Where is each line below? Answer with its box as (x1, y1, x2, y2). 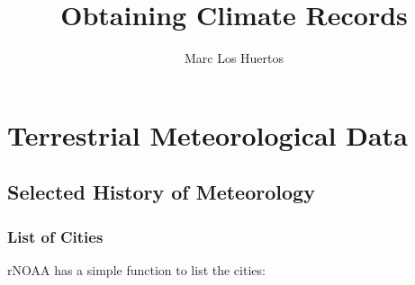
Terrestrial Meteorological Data (7, 116, 408, 153)
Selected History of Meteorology (7, 178, 315, 206)
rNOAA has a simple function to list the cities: (7, 260, 266, 279)
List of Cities (7, 225, 104, 247)
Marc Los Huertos (184, 49, 284, 67)
